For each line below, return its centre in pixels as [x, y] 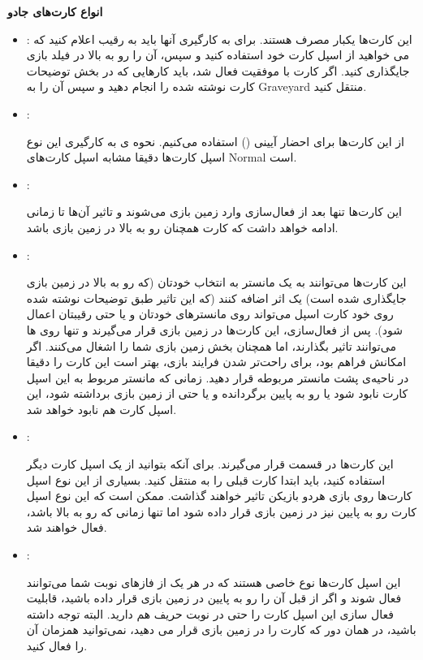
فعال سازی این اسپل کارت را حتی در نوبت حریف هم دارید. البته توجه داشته [210, 613]
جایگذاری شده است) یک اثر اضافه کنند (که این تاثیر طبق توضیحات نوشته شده [216, 298]
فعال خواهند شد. [67, 527]
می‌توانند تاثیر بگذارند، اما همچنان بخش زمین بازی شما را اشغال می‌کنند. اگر [211, 345]
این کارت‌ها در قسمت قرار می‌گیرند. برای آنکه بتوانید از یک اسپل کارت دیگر [210, 464]
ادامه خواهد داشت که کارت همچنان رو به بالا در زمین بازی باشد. [182, 227]
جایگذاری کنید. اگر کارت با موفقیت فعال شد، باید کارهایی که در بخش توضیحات [218, 70]
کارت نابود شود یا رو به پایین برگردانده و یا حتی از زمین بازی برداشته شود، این [217, 393]
